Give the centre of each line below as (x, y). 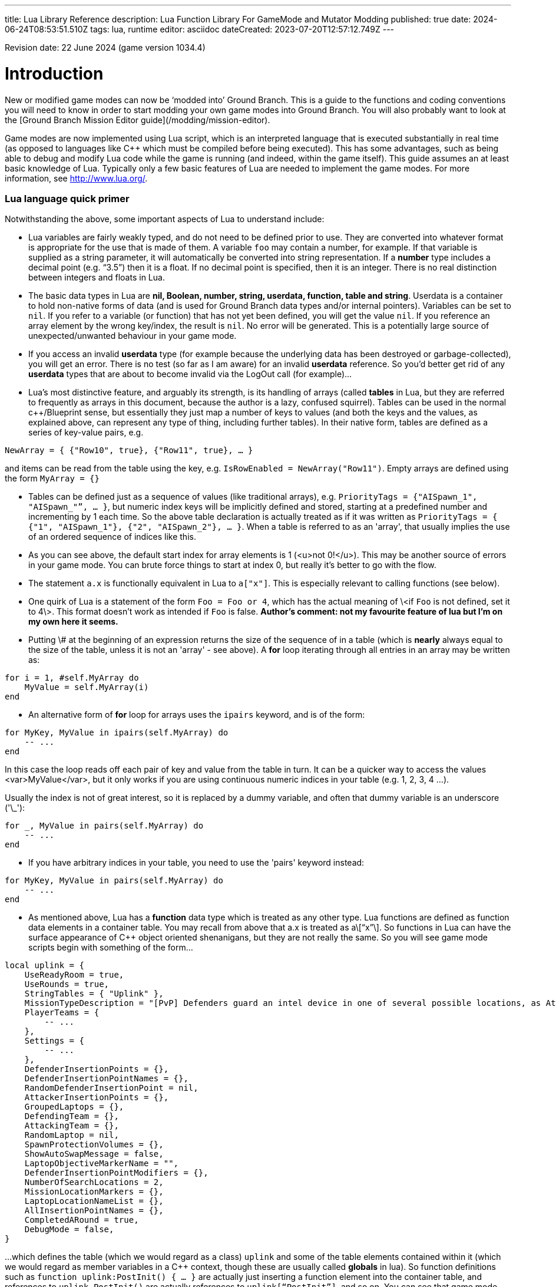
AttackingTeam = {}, (72, 1126)
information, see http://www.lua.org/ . (76, 178)
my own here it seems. (73, 622)
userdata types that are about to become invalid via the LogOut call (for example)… (190, 374)
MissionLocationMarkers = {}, (94, 1192)
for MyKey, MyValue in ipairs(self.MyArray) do (117, 733)
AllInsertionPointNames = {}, (94, 1211)
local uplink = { (44, 966)
